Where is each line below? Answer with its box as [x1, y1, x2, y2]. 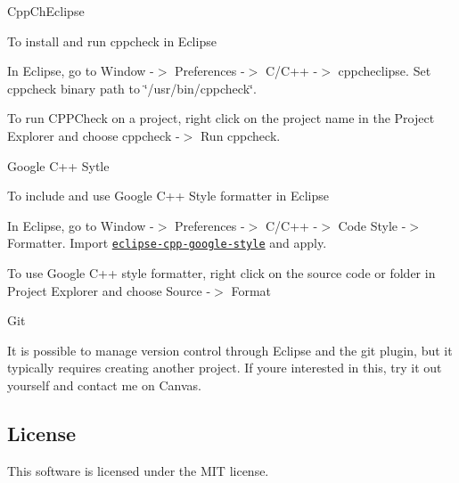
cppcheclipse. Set [338, 61, 431, 80]
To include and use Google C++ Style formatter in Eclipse [7, 186, 330, 205]
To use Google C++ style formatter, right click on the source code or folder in [7, 264, 436, 282]
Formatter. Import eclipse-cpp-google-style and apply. [7, 233, 327, 252]
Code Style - [338, 216, 406, 234]
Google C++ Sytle [7, 156, 110, 175]
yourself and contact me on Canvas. [7, 375, 201, 394]
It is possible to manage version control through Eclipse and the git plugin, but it [7, 340, 453, 359]
